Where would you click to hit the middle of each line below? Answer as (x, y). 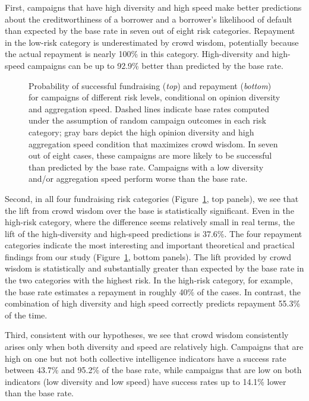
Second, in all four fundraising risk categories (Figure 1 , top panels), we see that (152, 198)
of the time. (26, 315)
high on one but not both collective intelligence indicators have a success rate (146, 358)
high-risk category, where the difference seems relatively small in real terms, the (150, 222)
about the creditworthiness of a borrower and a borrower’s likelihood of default (149, 19)
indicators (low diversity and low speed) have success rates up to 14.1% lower (146, 381)
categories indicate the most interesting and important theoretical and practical (150, 245)
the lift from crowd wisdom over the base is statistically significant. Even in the (149, 210)
